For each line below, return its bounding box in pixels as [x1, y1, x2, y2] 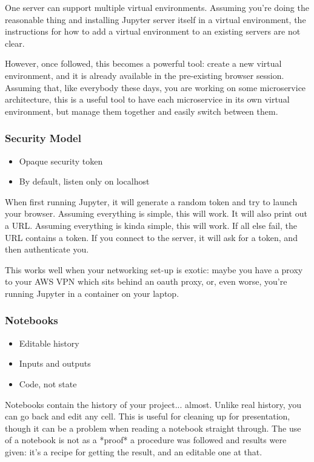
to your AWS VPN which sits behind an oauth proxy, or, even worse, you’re [5, 275, 287, 288]
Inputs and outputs [19, 357, 91, 370]
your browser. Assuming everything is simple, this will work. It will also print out [5, 207, 307, 220]
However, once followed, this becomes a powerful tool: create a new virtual [5, 57, 282, 70]
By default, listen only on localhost [19, 175, 150, 188]
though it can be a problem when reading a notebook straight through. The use [5, 421, 301, 434]
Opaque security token [19, 154, 103, 167]
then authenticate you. [5, 243, 89, 256]
